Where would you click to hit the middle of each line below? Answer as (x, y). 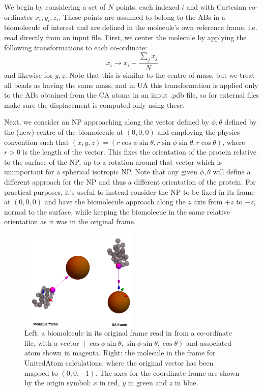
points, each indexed (148, 7)
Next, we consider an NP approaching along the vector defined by (107, 122)
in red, (110, 383)
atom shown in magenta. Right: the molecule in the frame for (120, 353)
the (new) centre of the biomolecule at (64, 131)
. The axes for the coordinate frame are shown (167, 372)
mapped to (41, 372)
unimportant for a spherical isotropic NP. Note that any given (101, 172)
